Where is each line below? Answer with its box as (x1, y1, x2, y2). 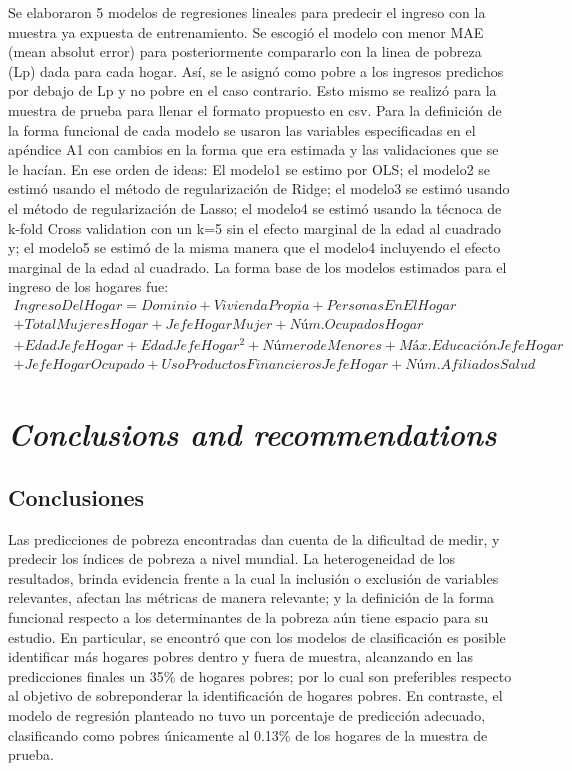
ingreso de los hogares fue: (8, 276, 169, 297)
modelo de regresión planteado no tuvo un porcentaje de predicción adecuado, (8, 705, 486, 726)
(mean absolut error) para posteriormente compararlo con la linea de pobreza (8, 41, 482, 62)
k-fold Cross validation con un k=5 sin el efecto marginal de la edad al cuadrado (8, 217, 502, 238)
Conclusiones (8, 481, 145, 512)
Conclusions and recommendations (8, 413, 497, 455)
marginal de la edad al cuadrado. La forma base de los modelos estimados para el (8, 256, 507, 277)
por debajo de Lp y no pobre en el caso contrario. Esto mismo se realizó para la (8, 80, 497, 101)
